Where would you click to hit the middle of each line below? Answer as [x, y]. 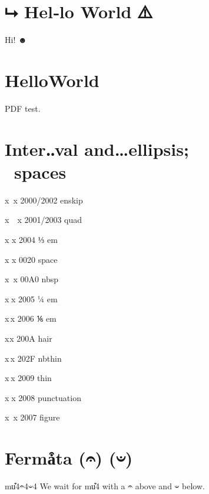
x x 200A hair [29, 338]
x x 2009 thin [28, 378]
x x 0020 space [31, 259]
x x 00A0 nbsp [32, 279]
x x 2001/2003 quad [44, 220]
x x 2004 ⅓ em [31, 239]
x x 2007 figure [32, 417]
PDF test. [23, 108]
